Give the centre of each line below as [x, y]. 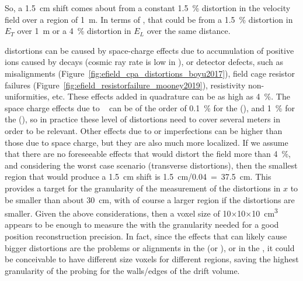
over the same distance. [189, 31]
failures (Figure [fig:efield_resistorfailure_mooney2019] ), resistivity [125, 85]
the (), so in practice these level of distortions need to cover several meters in [142, 119]
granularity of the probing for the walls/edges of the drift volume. [122, 270]
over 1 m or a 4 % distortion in [74, 31]
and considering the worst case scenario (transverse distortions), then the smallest [151, 165]
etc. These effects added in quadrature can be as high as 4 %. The [171, 96]
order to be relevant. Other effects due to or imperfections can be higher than [144, 130]
